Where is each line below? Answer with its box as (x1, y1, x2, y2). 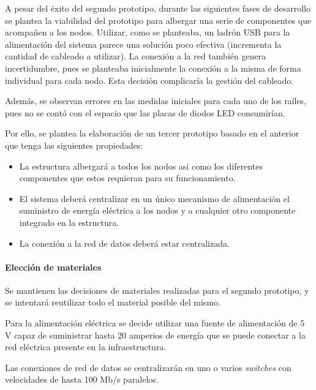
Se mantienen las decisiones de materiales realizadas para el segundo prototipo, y (5, 283, 309, 296)
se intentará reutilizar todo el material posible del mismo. (5, 296, 220, 309)
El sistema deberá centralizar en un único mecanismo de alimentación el (19, 192, 290, 204)
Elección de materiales (5, 260, 102, 273)
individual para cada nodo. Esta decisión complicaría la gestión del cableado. (5, 73, 294, 86)
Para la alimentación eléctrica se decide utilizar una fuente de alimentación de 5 (5, 317, 305, 329)
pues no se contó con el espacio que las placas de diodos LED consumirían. (5, 106, 285, 119)
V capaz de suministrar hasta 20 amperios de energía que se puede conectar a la (5, 328, 306, 341)
